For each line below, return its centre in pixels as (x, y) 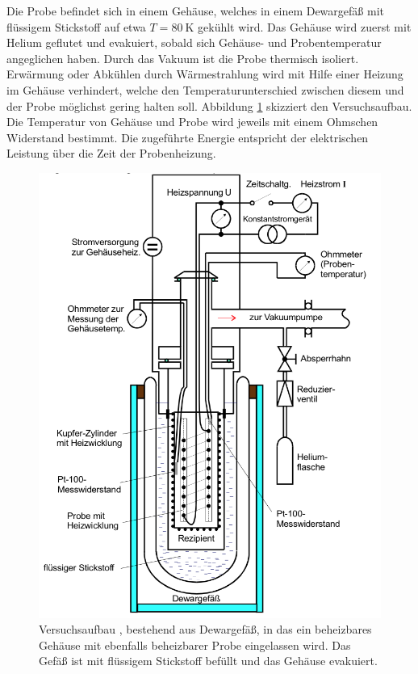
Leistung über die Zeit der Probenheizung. (111, 153)
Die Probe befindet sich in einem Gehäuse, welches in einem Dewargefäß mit (195, 11)
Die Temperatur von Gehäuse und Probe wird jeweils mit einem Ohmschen (192, 122)
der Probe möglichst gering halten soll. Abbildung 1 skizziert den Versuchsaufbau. (209, 105)
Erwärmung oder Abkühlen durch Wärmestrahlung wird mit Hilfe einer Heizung (205, 74)
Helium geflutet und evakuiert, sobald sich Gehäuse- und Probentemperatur (194, 42)
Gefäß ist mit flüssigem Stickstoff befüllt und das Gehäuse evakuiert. (208, 661)
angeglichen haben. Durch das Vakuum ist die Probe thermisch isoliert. (183, 58)
